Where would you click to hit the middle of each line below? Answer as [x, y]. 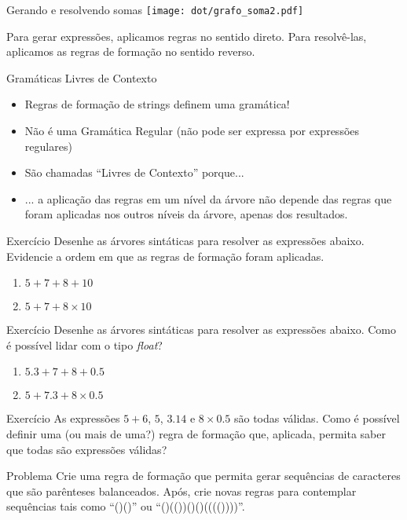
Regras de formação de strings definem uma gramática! [157, 104]
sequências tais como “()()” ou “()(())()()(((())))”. [126, 506]
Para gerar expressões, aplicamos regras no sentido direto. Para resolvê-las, [187, 36]
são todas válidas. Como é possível [317, 418]
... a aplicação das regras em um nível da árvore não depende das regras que [208, 198]
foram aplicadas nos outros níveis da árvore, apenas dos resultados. [186, 214]
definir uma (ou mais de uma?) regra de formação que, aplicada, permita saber [196, 433]
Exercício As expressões [63, 418]
